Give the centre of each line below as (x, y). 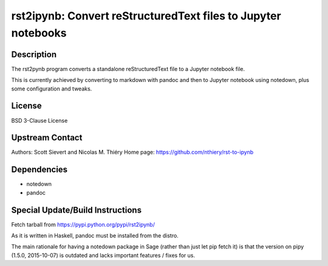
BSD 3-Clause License (39, 120)
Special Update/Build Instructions (77, 210)
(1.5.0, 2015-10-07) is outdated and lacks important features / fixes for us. (103, 255)
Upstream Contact (47, 138)
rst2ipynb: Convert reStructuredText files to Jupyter (146, 16)
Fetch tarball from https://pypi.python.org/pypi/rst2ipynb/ (83, 224)
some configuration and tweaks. (52, 89)
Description (34, 54)
